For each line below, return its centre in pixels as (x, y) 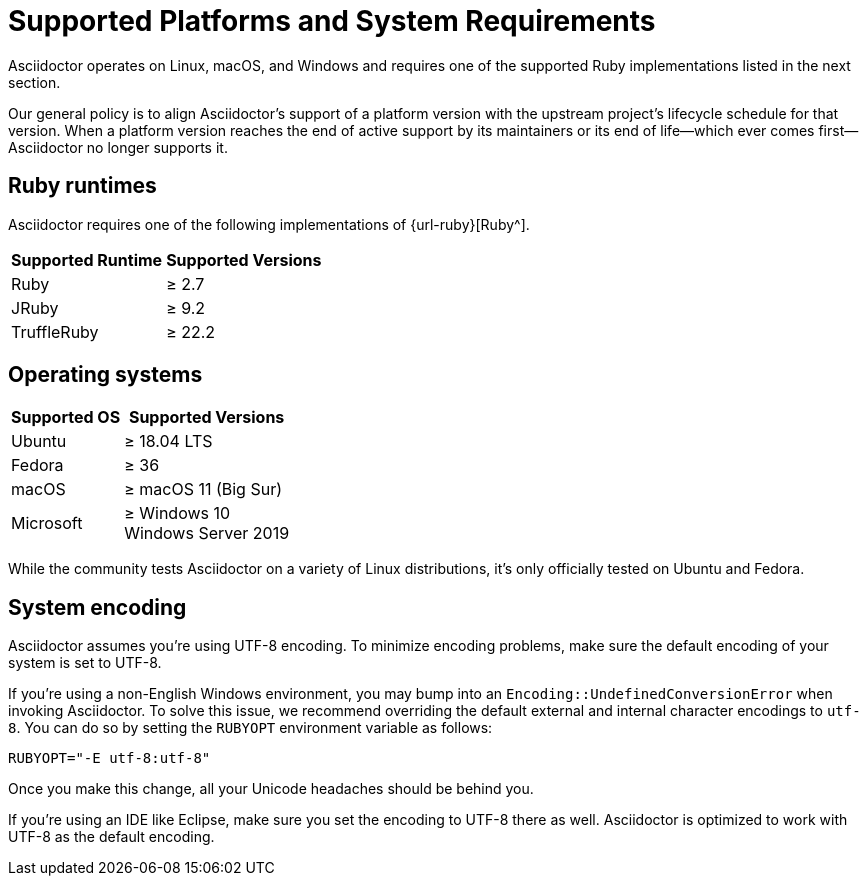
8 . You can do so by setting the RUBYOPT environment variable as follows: (250, 728)
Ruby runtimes (82, 186)
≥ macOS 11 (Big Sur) (203, 489)
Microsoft (47, 523)
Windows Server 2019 (207, 533)
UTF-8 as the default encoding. (111, 837)
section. (34, 82)
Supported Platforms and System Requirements (332, 21)
